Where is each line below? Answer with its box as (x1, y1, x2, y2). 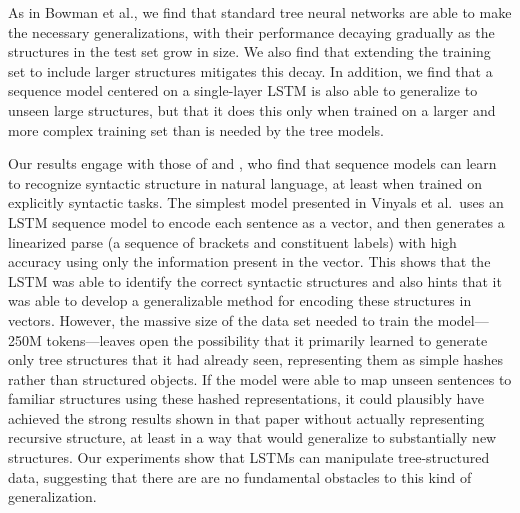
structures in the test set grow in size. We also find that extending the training (8, 41, 491, 62)
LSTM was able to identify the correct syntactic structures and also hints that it (8, 270, 502, 291)
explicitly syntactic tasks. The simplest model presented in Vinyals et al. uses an (8, 192, 504, 213)
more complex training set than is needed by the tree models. (8, 119, 384, 140)
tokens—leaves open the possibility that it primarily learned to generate (46, 329, 488, 350)
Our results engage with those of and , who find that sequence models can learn (8, 153, 497, 174)
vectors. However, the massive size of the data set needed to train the (8, 309, 434, 330)
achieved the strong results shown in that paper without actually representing (8, 407, 485, 428)
